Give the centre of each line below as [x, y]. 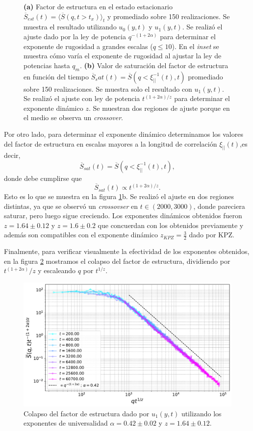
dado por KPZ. [212, 235]
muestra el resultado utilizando [70, 27]
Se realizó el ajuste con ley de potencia [82, 98]
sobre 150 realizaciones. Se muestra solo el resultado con [108, 89]
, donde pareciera [219, 206]
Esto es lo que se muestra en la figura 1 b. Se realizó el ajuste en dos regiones [119, 196]
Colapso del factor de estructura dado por [87, 413]
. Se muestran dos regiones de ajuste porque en [159, 108]
